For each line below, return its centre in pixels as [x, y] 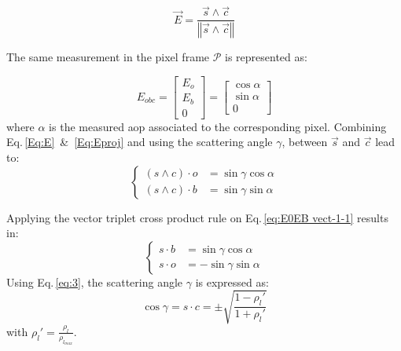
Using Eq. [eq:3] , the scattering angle [95, 282]
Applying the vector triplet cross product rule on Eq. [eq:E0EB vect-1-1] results [197, 217]
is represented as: [266, 57]
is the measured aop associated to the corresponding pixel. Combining [218, 126]
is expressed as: [232, 282]
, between [305, 142]
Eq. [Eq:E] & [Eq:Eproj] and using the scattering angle [140, 142]
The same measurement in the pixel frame [108, 57]
